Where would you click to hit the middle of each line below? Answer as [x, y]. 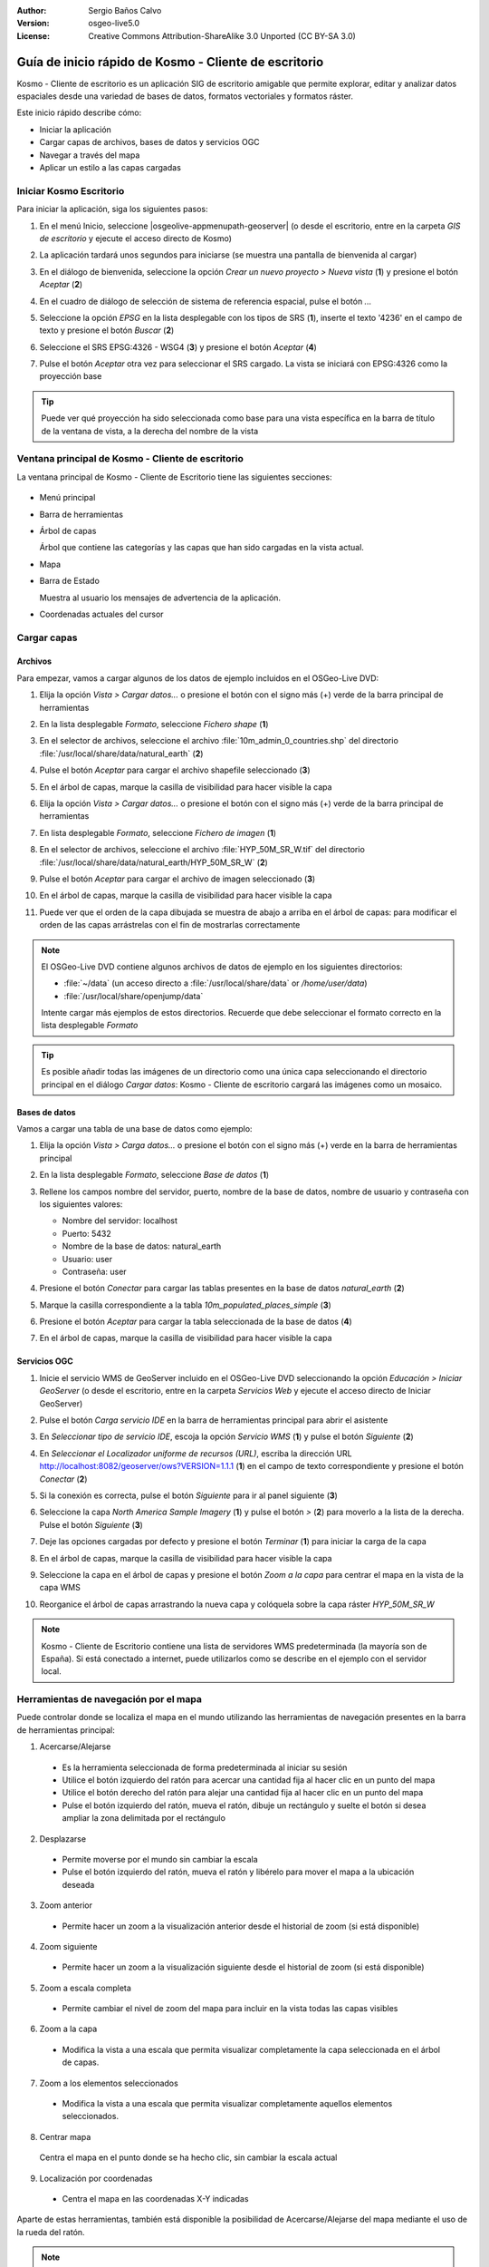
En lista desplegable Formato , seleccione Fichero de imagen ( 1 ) [158, 832]
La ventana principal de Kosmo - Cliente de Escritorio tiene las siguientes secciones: [174, 477]
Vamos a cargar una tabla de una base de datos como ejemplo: [134, 1129]
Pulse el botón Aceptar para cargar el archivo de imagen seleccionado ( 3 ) [177, 879]
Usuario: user [87, 1259]
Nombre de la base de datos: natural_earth [142, 1246]
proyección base [71, 376]
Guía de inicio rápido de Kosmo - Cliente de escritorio [170, 62]
